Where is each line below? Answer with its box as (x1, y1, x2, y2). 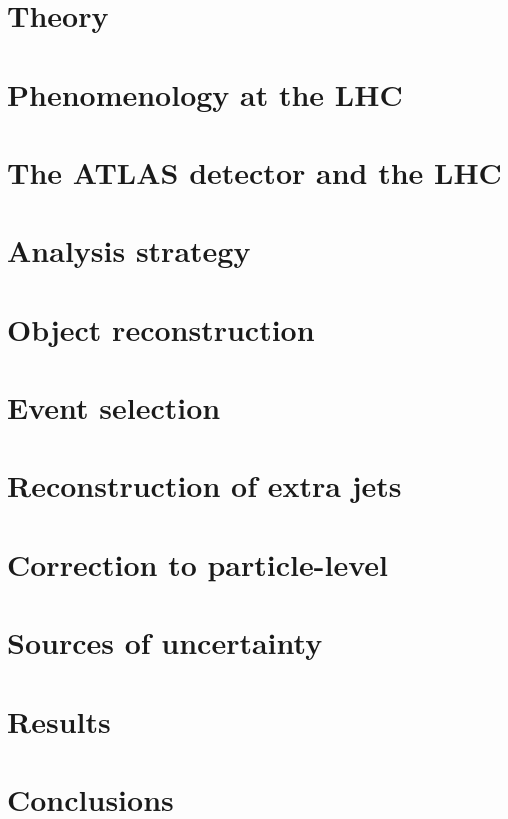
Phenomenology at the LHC (7, 73, 403, 114)
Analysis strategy (7, 230, 251, 271)
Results (7, 700, 111, 741)
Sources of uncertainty (7, 622, 323, 663)
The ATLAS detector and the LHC (7, 151, 502, 192)
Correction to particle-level (7, 543, 388, 584)
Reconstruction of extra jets (7, 465, 402, 506)
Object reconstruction (7, 308, 315, 349)
